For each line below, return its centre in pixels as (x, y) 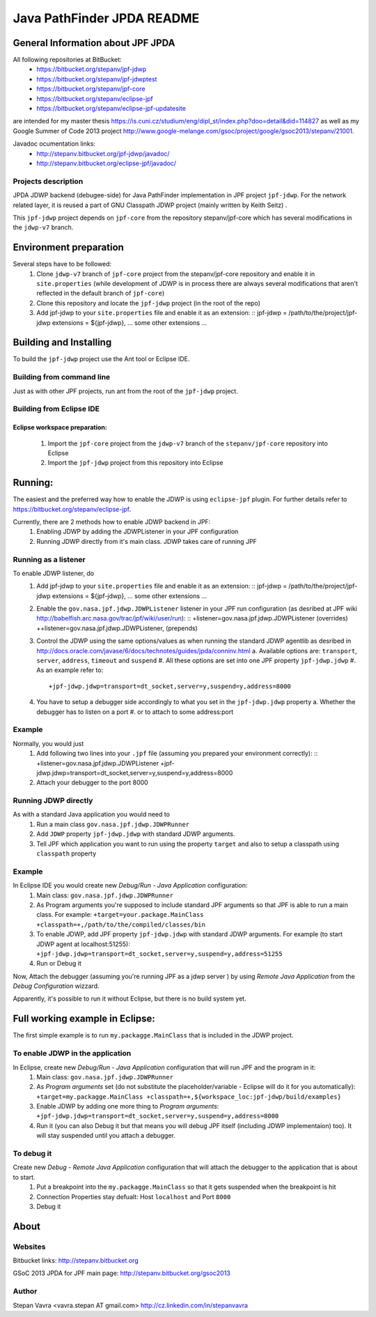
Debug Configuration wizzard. (56, 986)
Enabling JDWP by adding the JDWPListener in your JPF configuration (138, 532)
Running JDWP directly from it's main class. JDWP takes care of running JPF (147, 541)
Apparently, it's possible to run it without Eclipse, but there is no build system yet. (130, 999)
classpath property (66, 853)
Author (25, 1291)
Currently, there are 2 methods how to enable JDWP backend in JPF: (112, 522)
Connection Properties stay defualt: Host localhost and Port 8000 (134, 1196)
